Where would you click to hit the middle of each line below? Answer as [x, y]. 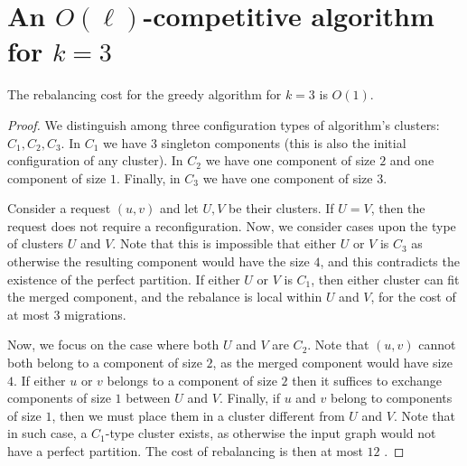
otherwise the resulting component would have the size [159, 261]
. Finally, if [249, 398]
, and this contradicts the [390, 261]
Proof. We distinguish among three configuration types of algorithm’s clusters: [224, 124]
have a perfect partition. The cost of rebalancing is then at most [185, 451]
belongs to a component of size [192, 380]
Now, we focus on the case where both [113, 345]
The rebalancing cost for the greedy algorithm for [145, 94]
